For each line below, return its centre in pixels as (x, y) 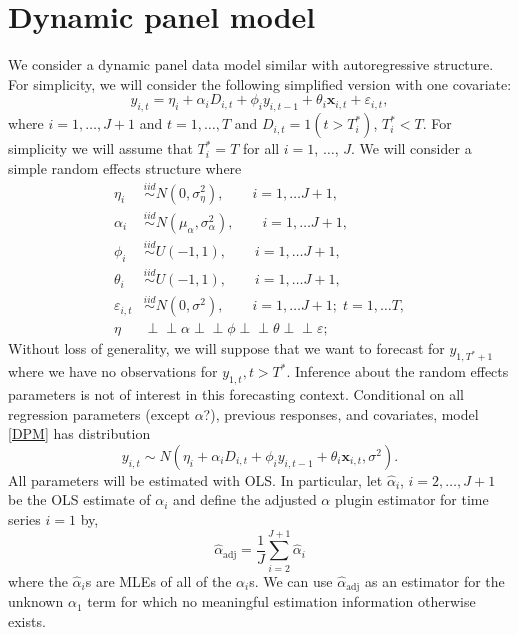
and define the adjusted (245, 499)
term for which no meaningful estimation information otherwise (281, 601)
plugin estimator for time (411, 499)
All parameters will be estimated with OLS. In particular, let (195, 479)
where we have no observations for (113, 371)
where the (38, 580)
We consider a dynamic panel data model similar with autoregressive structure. (251, 64)
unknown (36, 601)
